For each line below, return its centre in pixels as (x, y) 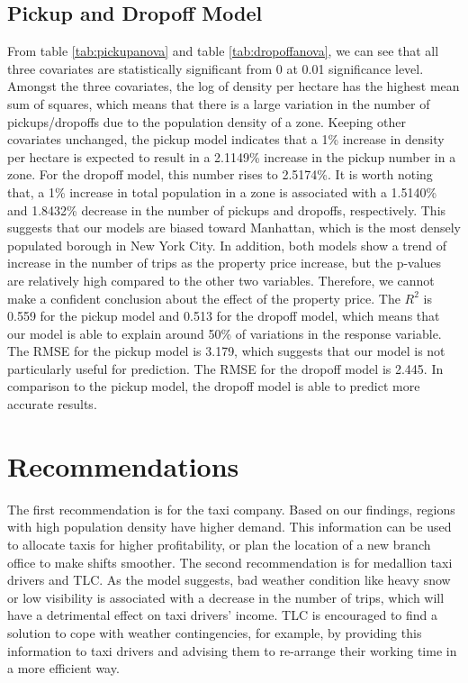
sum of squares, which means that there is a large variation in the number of (219, 103)
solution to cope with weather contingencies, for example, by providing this (215, 632)
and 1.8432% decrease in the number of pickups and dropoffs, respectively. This (227, 209)
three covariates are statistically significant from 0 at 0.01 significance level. (216, 68)
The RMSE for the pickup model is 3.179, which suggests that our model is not (226, 351)
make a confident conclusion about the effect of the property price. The (204, 298)
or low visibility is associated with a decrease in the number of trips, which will (226, 597)
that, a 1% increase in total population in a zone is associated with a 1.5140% (222, 191)
